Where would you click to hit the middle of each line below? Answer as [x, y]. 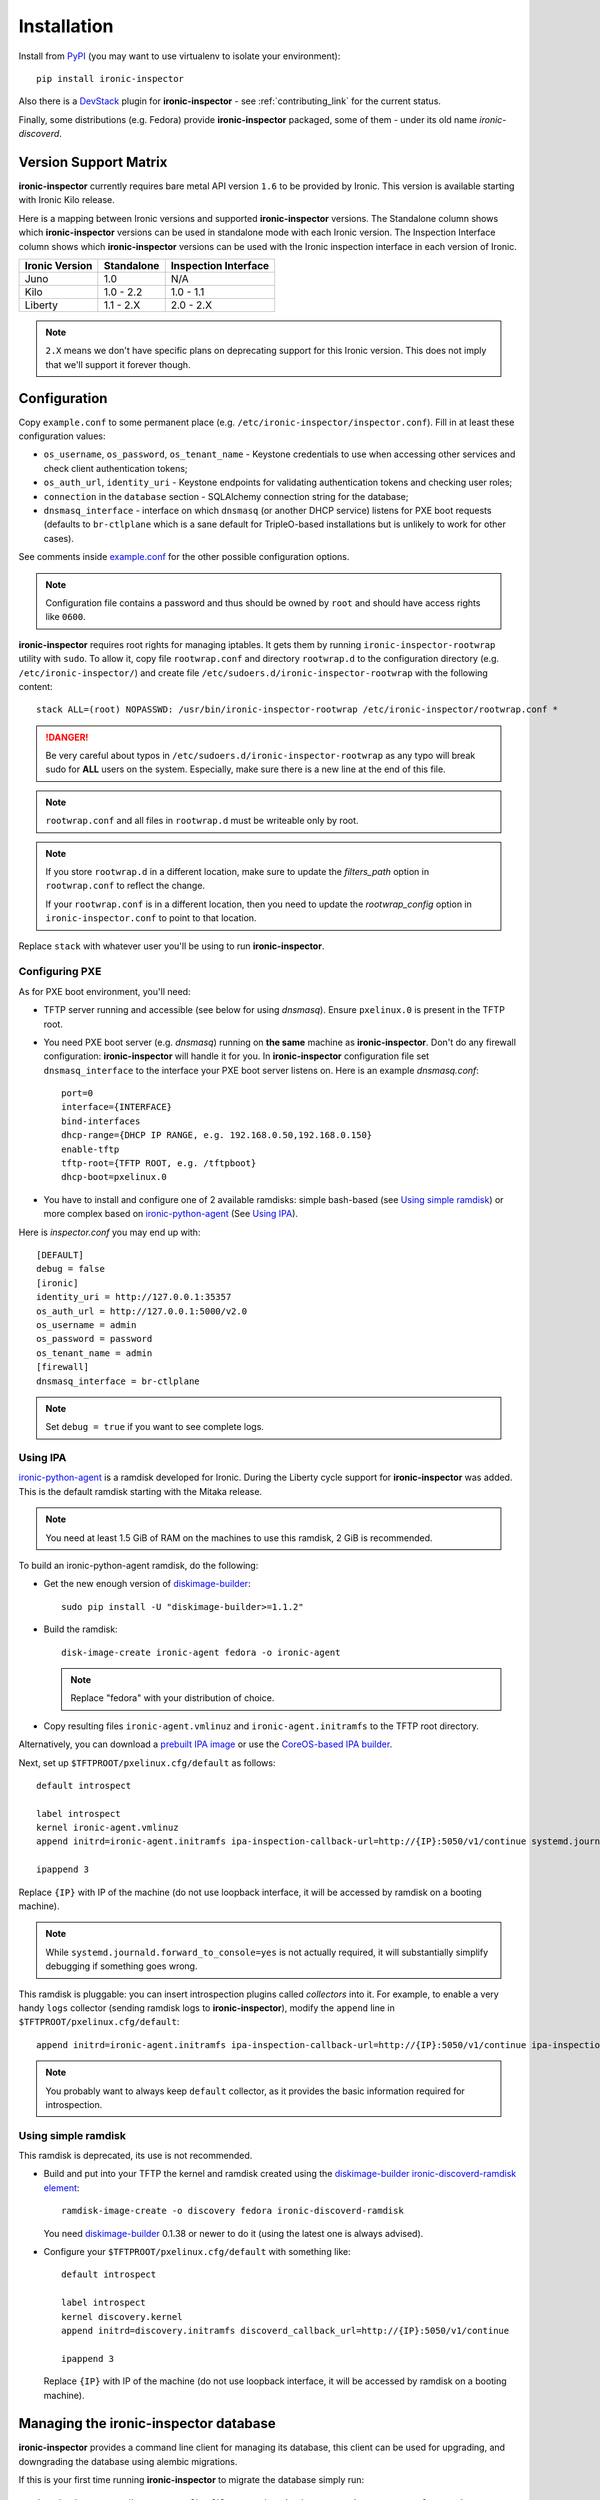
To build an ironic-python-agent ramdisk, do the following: [138, 1565]
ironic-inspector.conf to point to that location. [151, 918]
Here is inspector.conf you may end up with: [109, 1232]
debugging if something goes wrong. [121, 1966]
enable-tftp [90, 1149]
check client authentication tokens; [116, 468]
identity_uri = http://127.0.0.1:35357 [134, 1297]
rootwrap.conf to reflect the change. [125, 886]
